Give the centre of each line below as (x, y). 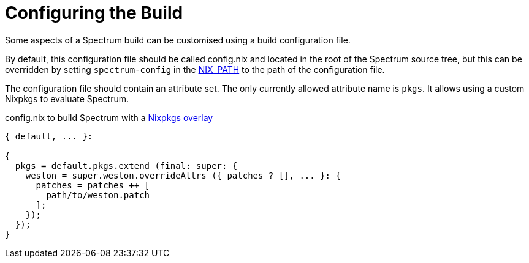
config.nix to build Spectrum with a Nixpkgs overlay (109, 117)
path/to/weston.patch (98, 195)
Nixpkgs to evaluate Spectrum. (67, 98)
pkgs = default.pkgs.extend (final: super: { (126, 165)
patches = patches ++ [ (93, 185)
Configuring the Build (94, 13)
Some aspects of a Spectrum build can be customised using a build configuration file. (178, 40)
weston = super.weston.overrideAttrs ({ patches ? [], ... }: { (183, 175)
